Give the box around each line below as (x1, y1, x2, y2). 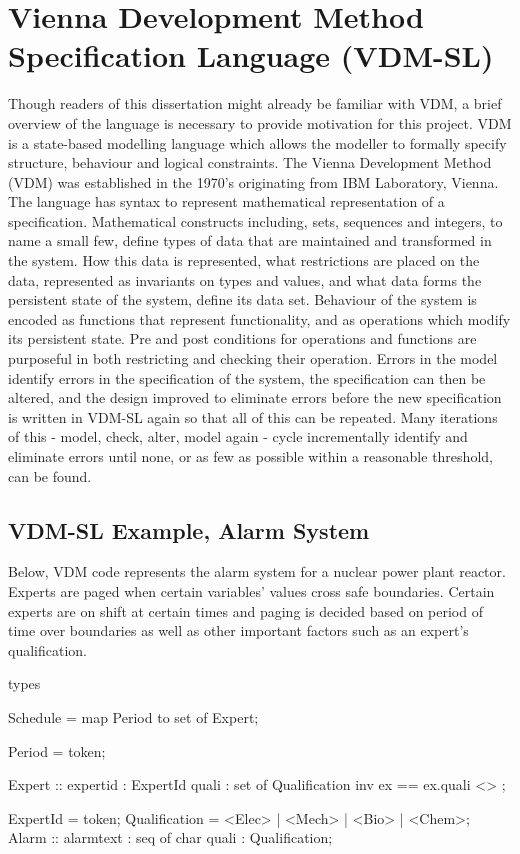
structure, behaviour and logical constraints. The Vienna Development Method (8, 152, 492, 173)
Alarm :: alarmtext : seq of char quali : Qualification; (8, 827, 333, 848)
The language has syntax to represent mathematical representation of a (8, 191, 445, 212)
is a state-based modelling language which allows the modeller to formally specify (8, 132, 507, 153)
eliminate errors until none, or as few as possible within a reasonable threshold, (8, 446, 493, 466)
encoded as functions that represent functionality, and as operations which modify (8, 308, 511, 329)
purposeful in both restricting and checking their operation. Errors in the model (8, 348, 498, 369)
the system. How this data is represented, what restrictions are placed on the (8, 250, 480, 271)
